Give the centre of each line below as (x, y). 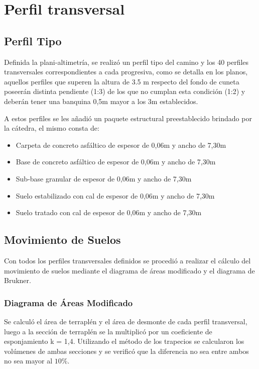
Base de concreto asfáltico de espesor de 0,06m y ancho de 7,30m (116, 162)
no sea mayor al (28, 361)
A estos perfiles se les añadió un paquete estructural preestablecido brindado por (128, 118)
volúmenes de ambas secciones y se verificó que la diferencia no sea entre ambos (126, 351)
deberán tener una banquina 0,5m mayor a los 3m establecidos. (101, 101)
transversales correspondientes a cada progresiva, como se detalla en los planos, (126, 72)
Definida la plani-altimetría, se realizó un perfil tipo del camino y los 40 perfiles (126, 62)
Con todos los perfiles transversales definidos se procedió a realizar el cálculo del (127, 260)
